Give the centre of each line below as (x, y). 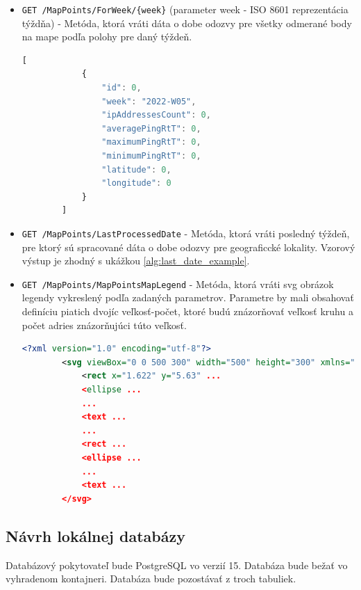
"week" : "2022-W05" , (149, 101)
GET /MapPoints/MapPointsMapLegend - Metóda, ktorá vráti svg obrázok (178, 284)
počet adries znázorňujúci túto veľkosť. (104, 325)
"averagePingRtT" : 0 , (151, 128)
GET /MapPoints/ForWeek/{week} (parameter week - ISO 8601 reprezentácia (185, 9)
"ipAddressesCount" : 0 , (156, 115)
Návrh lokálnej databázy (95, 535)
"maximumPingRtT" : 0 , (151, 142)
